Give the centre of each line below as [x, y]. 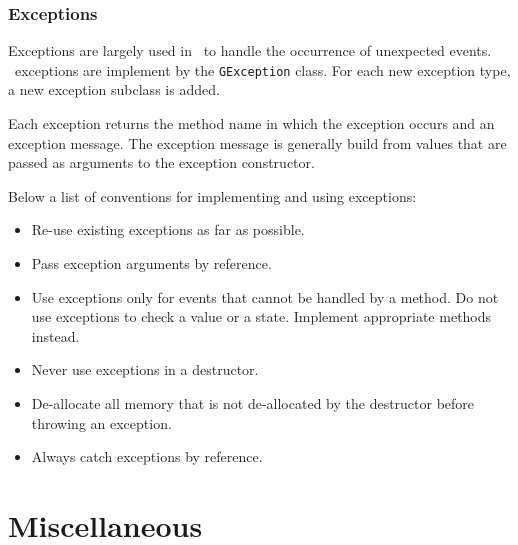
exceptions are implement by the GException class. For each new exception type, [262, 69]
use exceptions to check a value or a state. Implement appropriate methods [261, 316]
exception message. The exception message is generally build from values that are [257, 142]
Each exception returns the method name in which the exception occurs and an [251, 123]
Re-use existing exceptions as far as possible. [168, 229]
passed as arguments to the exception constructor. [161, 162]
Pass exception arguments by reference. [151, 263]
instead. [55, 335]
